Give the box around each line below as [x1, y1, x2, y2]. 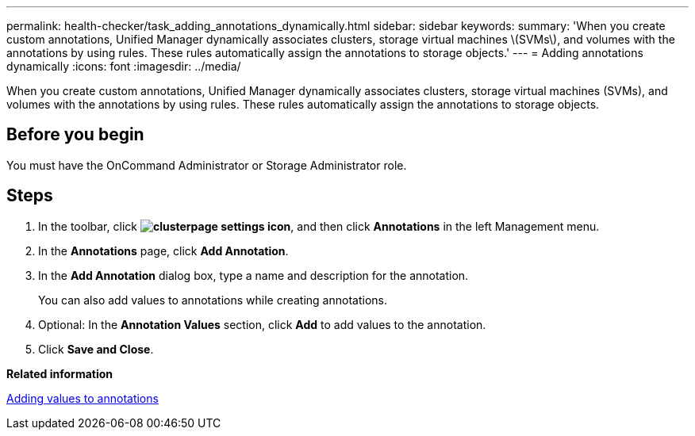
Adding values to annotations [6, 391, 159, 405]
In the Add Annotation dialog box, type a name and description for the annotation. [38, 268, 469, 282]
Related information [6, 366, 113, 381]
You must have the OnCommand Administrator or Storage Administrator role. [6, 158, 407, 172]
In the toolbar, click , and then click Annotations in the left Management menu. [38, 219, 600, 233]
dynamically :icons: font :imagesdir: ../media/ [6, 59, 241, 73]
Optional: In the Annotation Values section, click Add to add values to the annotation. [38, 317, 486, 331]
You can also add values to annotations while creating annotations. [38, 293, 387, 307]
